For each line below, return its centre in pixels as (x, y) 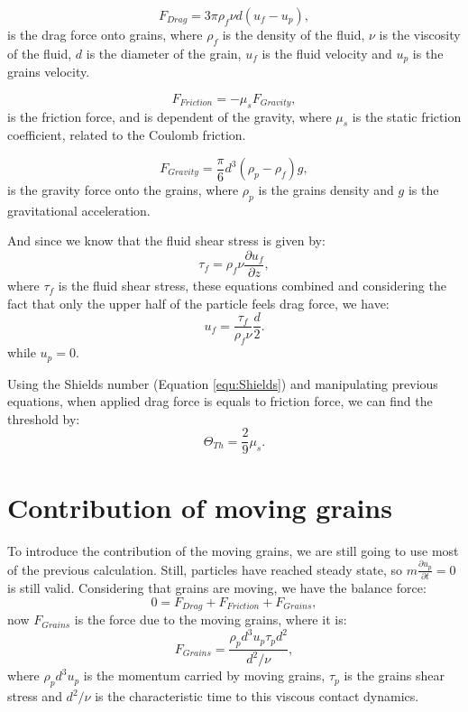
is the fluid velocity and (327, 53)
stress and (35, 696)
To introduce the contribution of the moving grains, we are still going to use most (233, 550)
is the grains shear (394, 675)
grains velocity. (49, 72)
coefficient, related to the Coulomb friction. (127, 135)
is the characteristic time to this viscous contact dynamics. (257, 696)
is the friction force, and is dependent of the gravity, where (170, 116)
